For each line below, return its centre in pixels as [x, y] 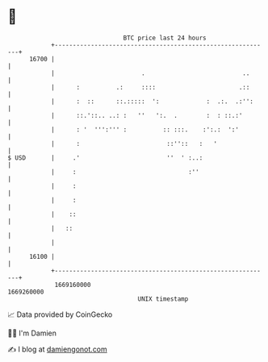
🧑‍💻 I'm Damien [32, 333]
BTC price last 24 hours [165, 38]
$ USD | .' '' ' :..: [105, 158]
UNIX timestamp [163, 299]
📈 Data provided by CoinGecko [60, 314]
